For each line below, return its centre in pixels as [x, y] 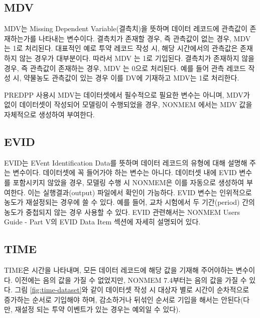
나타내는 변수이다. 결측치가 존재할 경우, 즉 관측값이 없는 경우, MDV [145, 38]
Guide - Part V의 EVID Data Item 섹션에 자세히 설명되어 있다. [102, 222]
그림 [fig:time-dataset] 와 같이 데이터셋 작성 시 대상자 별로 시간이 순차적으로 [132, 290]
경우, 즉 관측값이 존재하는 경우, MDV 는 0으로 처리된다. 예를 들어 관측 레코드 [125, 68]
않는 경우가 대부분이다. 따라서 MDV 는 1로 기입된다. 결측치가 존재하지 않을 [137, 58]
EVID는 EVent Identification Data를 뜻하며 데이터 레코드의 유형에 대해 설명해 [126, 162]
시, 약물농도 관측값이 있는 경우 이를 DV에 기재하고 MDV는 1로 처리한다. [126, 78]
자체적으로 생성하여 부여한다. [49, 114]
